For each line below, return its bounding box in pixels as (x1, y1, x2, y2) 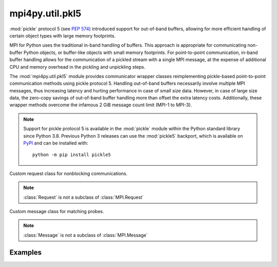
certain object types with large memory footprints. (9, 32, 116, 39)
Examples (9, 248, 42, 257)
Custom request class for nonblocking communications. (9, 170, 128, 177)
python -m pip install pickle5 (32, 152, 111, 158)
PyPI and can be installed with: (23, 140, 88, 146)
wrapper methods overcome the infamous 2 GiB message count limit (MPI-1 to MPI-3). (9, 102, 192, 108)
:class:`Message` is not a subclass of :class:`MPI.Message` (23, 232, 148, 238)
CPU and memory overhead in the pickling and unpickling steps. (9, 64, 146, 70)
